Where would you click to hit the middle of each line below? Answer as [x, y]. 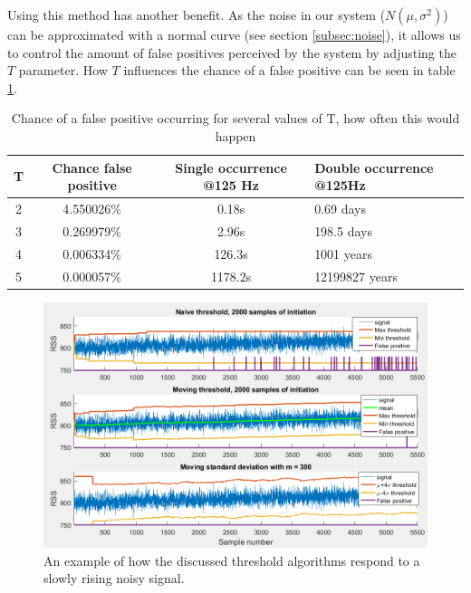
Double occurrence [374, 167]
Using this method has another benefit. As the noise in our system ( [197, 14]
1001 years [344, 253]
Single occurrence [231, 167]
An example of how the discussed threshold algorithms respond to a [232, 560]
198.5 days [343, 230]
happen [235, 135]
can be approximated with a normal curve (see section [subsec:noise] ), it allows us [234, 34]
